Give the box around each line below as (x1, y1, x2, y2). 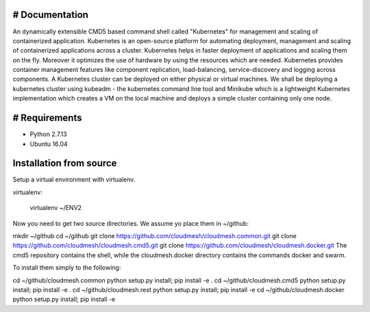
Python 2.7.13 (29, 130, 68, 138)
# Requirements (12, 112, 82, 124)
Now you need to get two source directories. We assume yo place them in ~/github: (12, 219, 249, 227)
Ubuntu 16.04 (29, 140, 68, 148)
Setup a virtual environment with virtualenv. (12, 175, 136, 184)
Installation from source (12, 157, 117, 169)
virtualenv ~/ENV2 (29, 204, 82, 212)
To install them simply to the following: (12, 263, 121, 272)
